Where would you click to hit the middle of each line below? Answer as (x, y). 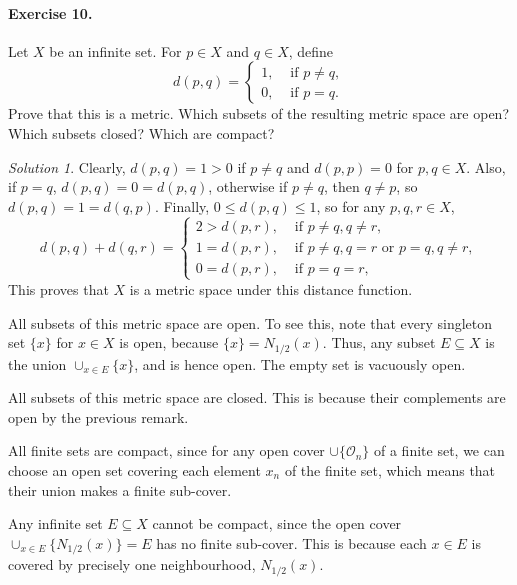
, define (311, 50)
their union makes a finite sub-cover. (120, 489)
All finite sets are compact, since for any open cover (166, 450)
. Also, (486, 166)
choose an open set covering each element (134, 469)
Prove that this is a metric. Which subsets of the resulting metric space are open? (258, 113)
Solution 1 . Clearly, (67, 166)
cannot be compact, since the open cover (277, 523)
